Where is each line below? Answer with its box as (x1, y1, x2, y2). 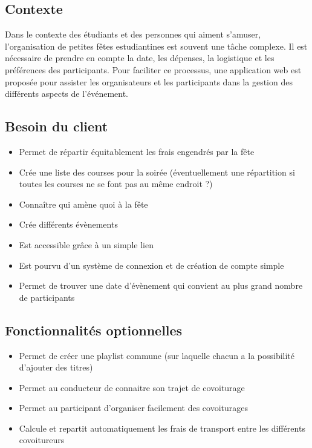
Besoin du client (5, 117, 108, 136)
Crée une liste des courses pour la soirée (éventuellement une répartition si (19, 165, 295, 178)
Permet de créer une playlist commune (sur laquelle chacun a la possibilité (19, 349, 295, 361)
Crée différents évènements (19, 218, 118, 231)
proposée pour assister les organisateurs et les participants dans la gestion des (5, 75, 293, 88)
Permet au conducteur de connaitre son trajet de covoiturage (19, 381, 245, 394)
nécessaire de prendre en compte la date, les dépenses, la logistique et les (5, 51, 275, 64)
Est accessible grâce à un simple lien (19, 238, 154, 251)
